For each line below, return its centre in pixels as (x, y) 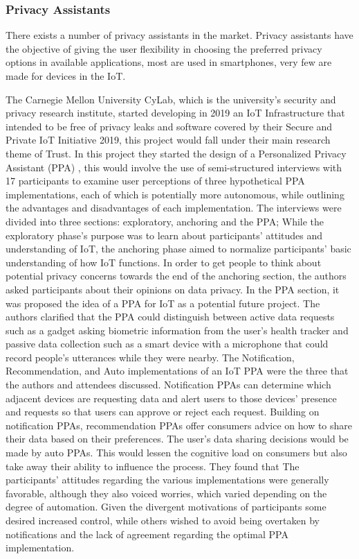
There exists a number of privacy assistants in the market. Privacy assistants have (179, 35)
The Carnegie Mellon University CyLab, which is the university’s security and (171, 99)
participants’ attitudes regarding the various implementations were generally (167, 480)
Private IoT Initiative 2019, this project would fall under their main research (168, 140)
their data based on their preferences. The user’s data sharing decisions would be (177, 439)
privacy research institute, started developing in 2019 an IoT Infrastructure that (175, 113)
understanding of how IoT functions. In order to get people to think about (164, 262)
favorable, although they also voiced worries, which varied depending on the (166, 493)
